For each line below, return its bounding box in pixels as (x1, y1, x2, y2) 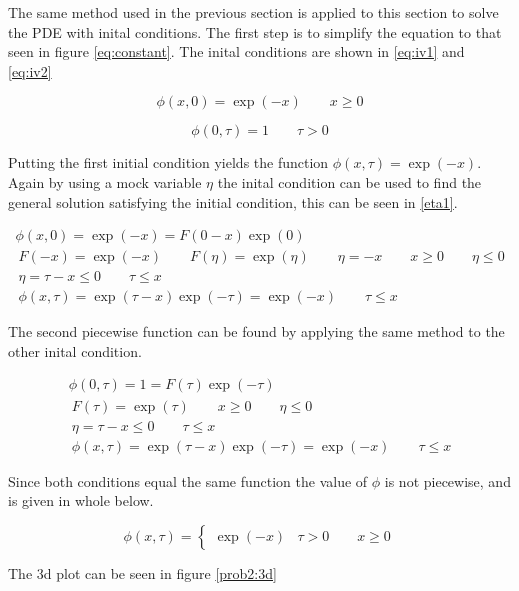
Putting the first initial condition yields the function (8, 152, 329, 173)
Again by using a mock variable (8, 171, 202, 192)
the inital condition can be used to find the (217, 171, 482, 192)
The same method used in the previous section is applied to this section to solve (8, 2, 499, 22)
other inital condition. (8, 340, 142, 361)
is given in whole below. (8, 490, 154, 511)
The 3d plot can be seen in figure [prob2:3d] (8, 562, 277, 583)
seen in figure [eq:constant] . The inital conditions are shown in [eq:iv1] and (8, 41, 465, 62)
